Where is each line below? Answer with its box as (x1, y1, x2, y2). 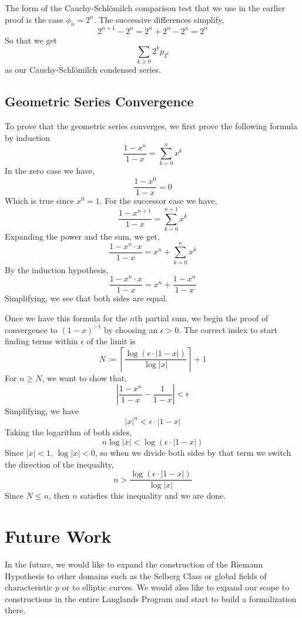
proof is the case (5, 13, 63, 25)
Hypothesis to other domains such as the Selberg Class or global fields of (5, 569, 267, 582)
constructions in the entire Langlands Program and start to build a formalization (5, 592, 297, 604)
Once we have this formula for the (5, 311, 127, 324)
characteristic (5, 581, 53, 593)
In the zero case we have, (5, 164, 95, 177)
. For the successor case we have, (99, 194, 217, 207)
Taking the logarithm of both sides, (5, 426, 132, 438)
